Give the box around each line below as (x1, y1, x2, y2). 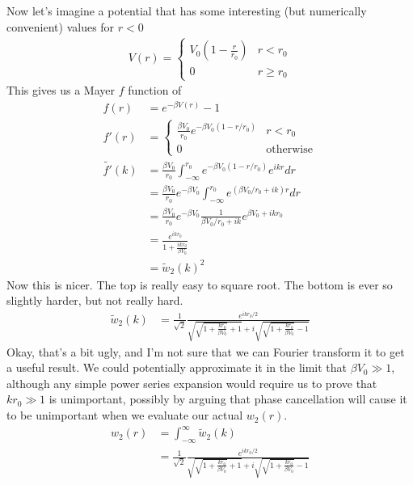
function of (128, 82, 182, 99)
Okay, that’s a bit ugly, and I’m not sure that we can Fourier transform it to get (6, 343, 405, 360)
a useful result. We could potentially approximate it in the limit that (6, 359, 348, 376)
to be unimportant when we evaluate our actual (6, 407, 243, 424)
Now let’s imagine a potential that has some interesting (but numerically (6, 2, 367, 19)
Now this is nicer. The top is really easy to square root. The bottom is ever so (6, 276, 393, 293)
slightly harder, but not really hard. (6, 292, 183, 309)
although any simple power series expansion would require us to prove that (6, 374, 377, 391)
